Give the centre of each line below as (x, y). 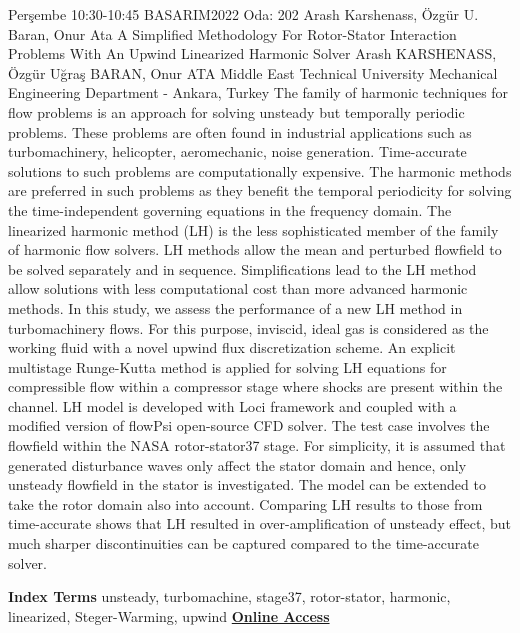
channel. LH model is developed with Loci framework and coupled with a (232, 405)
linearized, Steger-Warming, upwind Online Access (169, 615)
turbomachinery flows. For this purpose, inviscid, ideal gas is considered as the (248, 327)
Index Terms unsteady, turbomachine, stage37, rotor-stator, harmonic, (229, 596)
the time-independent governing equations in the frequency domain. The (230, 209)
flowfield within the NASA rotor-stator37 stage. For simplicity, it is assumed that (257, 445)
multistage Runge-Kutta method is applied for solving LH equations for (227, 366)
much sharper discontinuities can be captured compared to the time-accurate (243, 543)
